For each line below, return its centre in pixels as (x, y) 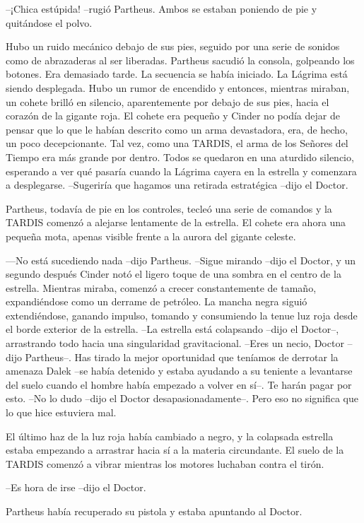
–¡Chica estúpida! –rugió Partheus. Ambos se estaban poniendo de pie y (162, 8)
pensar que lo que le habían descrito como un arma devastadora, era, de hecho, (177, 129)
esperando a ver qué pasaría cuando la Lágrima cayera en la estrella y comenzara (181, 171)
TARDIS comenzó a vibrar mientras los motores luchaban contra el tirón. (165, 463)
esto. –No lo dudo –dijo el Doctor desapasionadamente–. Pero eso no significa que (182, 398)
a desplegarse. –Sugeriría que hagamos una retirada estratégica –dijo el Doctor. (177, 185)
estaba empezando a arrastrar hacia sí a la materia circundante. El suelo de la (175, 450)
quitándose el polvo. (49, 22)
